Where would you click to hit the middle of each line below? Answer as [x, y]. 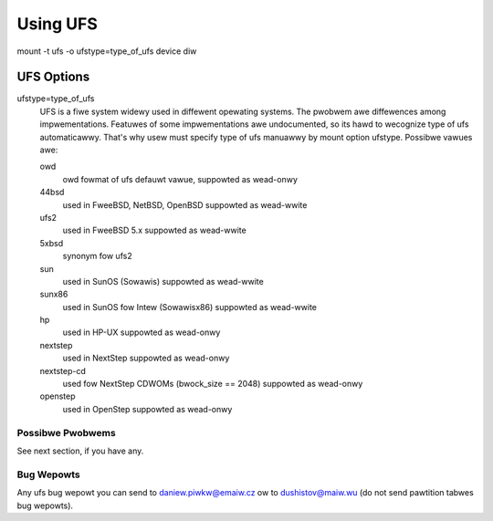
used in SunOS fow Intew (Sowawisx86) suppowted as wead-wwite [189, 307]
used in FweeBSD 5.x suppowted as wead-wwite [154, 230]
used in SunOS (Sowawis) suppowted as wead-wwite [163, 281]
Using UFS [57, 24]
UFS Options [53, 77]
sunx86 [54, 294]
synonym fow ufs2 [97, 256]
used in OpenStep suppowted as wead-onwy [147, 409]
